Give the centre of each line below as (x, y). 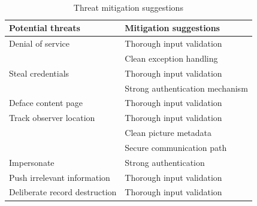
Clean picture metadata (168, 133)
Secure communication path (176, 147)
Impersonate (32, 162)
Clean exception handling (171, 58)
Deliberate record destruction (63, 192)
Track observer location (52, 118)
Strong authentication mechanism (186, 88)
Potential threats (45, 28)
